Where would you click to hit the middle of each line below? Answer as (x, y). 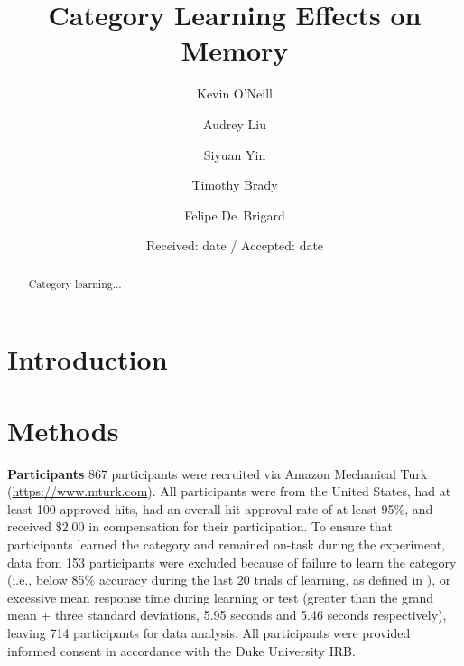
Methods (63, 430)
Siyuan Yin (235, 154)
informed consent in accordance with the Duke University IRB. (181, 650)
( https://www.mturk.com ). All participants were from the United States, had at (229, 491)
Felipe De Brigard (235, 215)
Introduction (88, 359)
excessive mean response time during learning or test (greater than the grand (220, 597)
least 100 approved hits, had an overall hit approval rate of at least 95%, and (220, 508)
